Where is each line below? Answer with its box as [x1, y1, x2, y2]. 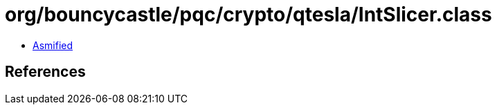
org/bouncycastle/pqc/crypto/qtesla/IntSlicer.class [5, 3, 492, 26]
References [5, 63, 86, 81]
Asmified [33, 39, 73, 51]
